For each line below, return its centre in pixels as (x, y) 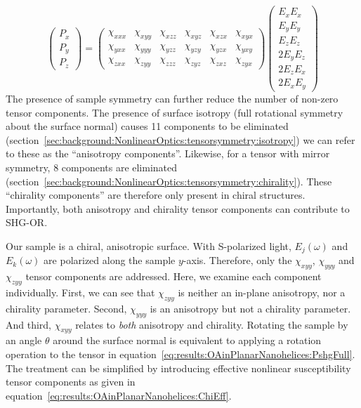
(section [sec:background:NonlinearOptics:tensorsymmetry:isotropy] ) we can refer (180, 139)
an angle (24, 340)
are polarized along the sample (110, 260)
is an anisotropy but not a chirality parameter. (250, 308)
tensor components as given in (71, 382)
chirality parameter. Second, (66, 308)
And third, (29, 324)
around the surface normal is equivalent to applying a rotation (187, 340)
